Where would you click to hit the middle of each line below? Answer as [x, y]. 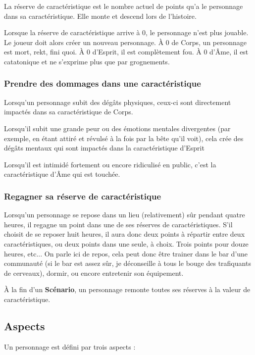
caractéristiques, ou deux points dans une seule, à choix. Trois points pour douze [126, 243]
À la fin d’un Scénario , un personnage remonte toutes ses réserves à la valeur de [127, 289]
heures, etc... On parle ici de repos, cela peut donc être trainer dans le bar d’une [126, 253]
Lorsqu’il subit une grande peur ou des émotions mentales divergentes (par [117, 128]
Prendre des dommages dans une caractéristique [102, 83]
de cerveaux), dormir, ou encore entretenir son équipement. [94, 273]
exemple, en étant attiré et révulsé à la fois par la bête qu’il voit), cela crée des [124, 138]
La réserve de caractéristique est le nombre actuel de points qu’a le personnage [124, 6]
